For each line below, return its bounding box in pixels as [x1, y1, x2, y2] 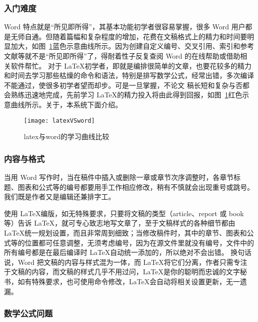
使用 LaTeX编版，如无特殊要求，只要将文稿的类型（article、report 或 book [4, 208, 244, 218]
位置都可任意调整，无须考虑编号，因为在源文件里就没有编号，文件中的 [24, 237, 254, 247]
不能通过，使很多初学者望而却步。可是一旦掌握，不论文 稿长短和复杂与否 [4, 80, 243, 90]
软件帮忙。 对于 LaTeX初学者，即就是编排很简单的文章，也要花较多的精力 [10, 60, 252, 71]
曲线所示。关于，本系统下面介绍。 [10, 99, 122, 109]
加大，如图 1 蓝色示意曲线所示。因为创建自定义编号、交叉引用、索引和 [10, 41, 240, 51]
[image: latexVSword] [24, 117, 95, 124]
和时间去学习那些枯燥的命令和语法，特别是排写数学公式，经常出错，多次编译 [4, 70, 254, 80]
